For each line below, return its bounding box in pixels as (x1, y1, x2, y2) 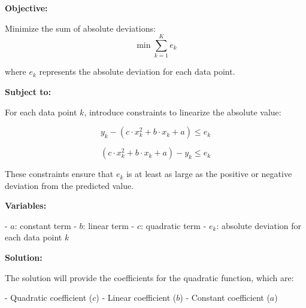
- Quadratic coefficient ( (5, 291, 93, 304)
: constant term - (14, 219, 77, 231)
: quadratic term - (140, 219, 207, 231)
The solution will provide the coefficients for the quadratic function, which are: (5, 271, 294, 283)
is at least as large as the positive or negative (126, 167, 292, 180)
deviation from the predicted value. (5, 179, 134, 191)
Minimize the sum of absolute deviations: (5, 22, 156, 34)
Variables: (5, 199, 47, 212)
